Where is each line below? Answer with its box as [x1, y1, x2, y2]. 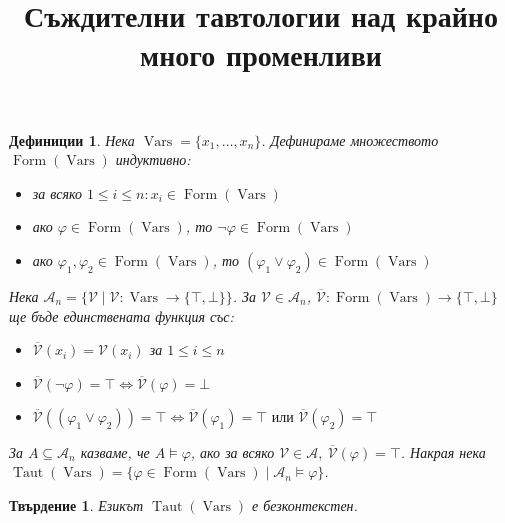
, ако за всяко [190, 441, 275, 462]
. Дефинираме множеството [261, 129, 439, 150]
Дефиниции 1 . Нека [9, 129, 135, 150]
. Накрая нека [400, 441, 486, 462]
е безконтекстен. [252, 494, 358, 515]
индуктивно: [115, 149, 191, 170]
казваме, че [80, 441, 150, 462]
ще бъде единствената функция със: [9, 305, 234, 326]
